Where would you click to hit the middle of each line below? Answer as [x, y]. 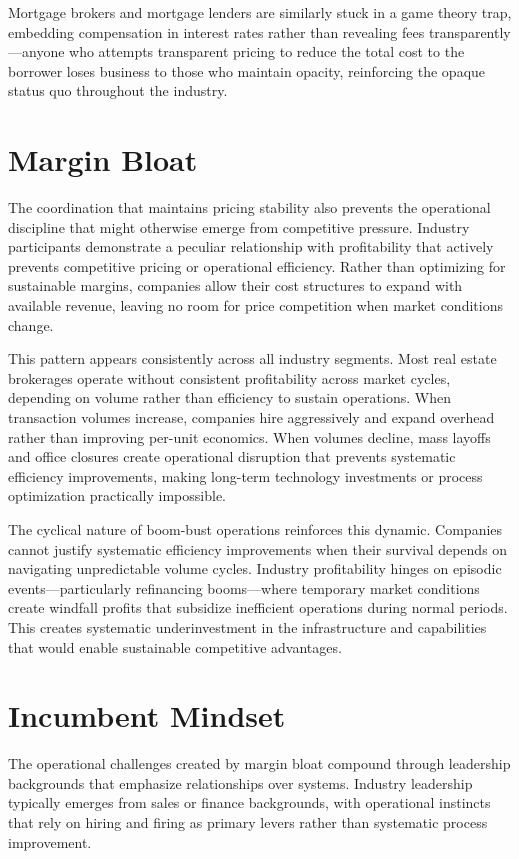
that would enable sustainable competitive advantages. [175, 646]
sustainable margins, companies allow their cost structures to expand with [235, 285]
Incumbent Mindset [147, 715]
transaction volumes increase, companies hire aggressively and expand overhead [251, 417]
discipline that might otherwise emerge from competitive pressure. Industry [239, 226]
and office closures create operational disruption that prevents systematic [232, 456]
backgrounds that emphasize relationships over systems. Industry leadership [240, 782]
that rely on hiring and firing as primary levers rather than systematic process [248, 822]
